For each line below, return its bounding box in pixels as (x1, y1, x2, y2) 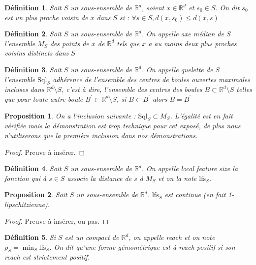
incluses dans (4, 84, 44, 94)
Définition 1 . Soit (4, 2, 62, 12)
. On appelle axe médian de (141, 29, 224, 39)
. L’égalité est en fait (170, 110, 233, 120)
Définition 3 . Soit (4, 64, 62, 74)
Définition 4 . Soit (4, 163, 62, 174)
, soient (141, 2, 164, 12)
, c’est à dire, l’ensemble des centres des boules (61, 84, 202, 94)
